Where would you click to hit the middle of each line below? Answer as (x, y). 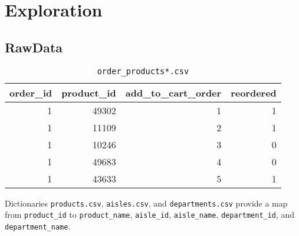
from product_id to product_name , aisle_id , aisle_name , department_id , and (150, 215)
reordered (254, 92)
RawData (34, 47)
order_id (31, 92)
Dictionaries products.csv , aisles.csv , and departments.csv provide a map (146, 203)
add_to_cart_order (173, 92)
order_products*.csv (143, 71)
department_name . (38, 226)
